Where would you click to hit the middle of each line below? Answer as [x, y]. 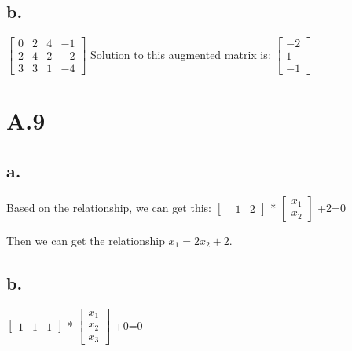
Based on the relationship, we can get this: [109, 207]
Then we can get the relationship [86, 240]
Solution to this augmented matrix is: [180, 54]
